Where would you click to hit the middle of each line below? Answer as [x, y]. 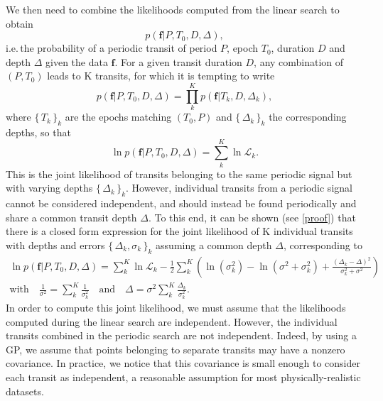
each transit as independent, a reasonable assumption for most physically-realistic [183, 377]
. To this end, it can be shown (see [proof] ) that [252, 217]
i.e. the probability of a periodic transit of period [112, 48]
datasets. [25, 391]
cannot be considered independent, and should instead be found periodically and [181, 203]
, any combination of [299, 61]
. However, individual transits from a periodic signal [239, 188]
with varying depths [49, 188]
